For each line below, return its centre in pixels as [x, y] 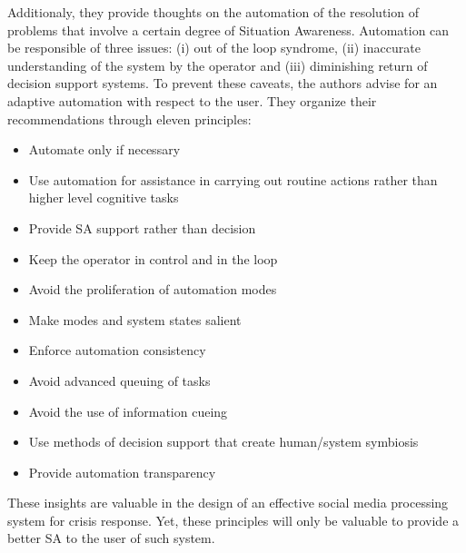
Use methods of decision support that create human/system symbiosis [223, 442]
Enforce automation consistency [117, 350]
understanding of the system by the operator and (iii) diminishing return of [218, 65]
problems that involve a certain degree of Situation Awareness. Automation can [228, 30]
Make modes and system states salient [135, 319]
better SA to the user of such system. [111, 538]
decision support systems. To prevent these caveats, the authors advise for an [223, 83]
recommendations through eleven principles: [129, 118]
